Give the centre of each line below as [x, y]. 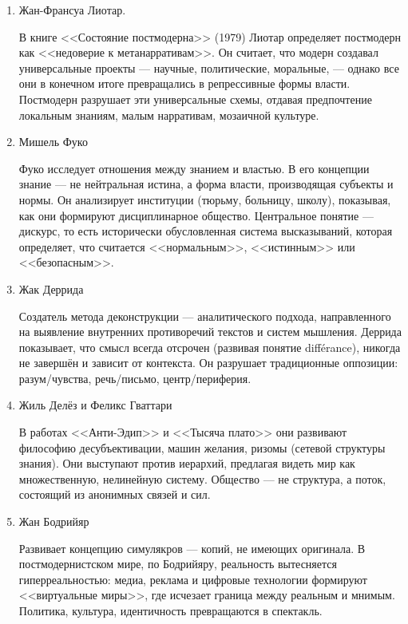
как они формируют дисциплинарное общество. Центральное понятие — [196, 215]
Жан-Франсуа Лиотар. [72, 10]
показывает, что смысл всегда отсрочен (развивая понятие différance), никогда [210, 347]
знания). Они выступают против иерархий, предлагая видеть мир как [187, 463]
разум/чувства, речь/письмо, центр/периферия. [135, 378]
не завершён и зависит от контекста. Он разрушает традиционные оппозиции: [208, 363]
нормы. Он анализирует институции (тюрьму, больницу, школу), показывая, [205, 199]
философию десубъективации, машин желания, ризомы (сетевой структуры [202, 447]
